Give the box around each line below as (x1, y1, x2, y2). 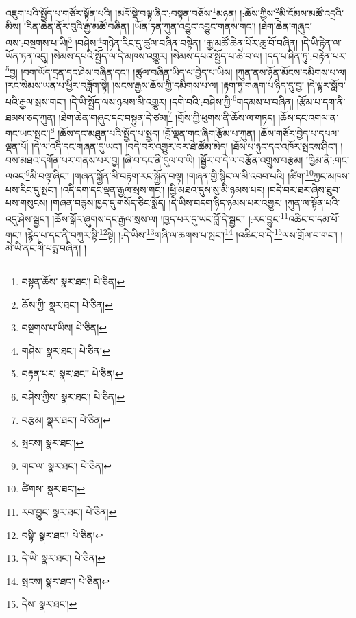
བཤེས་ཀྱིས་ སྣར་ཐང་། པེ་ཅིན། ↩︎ (21, 389, 125, 403)
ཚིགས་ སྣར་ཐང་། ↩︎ (21, 482, 86, 496)
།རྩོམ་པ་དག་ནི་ (296, 94, 346, 108)
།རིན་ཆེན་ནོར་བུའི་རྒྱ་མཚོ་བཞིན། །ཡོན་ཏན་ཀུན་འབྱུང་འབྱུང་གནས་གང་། (24, 19, 256, 34)
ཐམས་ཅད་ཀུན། (5, 110, 55, 124)
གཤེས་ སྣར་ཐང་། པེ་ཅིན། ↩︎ (21, 343, 110, 357)
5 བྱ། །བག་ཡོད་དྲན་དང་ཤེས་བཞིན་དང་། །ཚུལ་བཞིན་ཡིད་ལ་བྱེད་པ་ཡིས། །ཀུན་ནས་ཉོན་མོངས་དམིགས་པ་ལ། (5, 62, 346, 79)
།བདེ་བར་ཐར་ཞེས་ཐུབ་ (267, 182, 340, 196)
